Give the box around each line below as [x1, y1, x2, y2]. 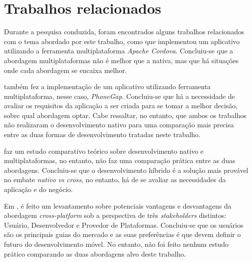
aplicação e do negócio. [4, 184, 73, 194]
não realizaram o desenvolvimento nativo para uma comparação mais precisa [4, 119, 234, 130]
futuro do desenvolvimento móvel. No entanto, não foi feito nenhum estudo [4, 239, 228, 249]
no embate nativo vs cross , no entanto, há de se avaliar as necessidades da [4, 174, 226, 185]
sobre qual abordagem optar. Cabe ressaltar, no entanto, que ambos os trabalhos [4, 110, 247, 120]
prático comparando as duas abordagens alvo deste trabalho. [4, 248, 186, 259]
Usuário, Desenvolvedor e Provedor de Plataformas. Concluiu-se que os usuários [4, 219, 244, 230]
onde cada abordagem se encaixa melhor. [4, 65, 127, 75]
